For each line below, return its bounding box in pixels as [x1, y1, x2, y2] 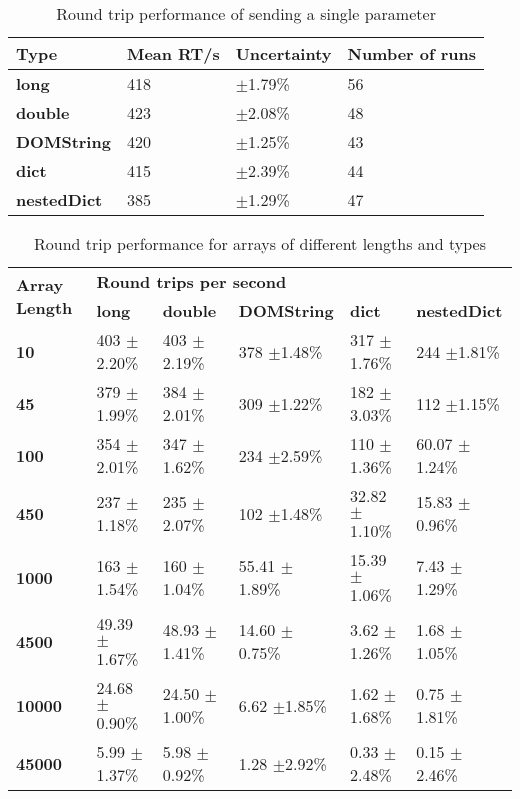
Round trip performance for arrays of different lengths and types [34, 232, 486, 255]
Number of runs [347, 42, 477, 65]
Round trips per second [96, 270, 287, 293]
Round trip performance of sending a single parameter [56, 2, 436, 25]
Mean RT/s [126, 42, 220, 65]
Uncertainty [235, 42, 332, 65]
